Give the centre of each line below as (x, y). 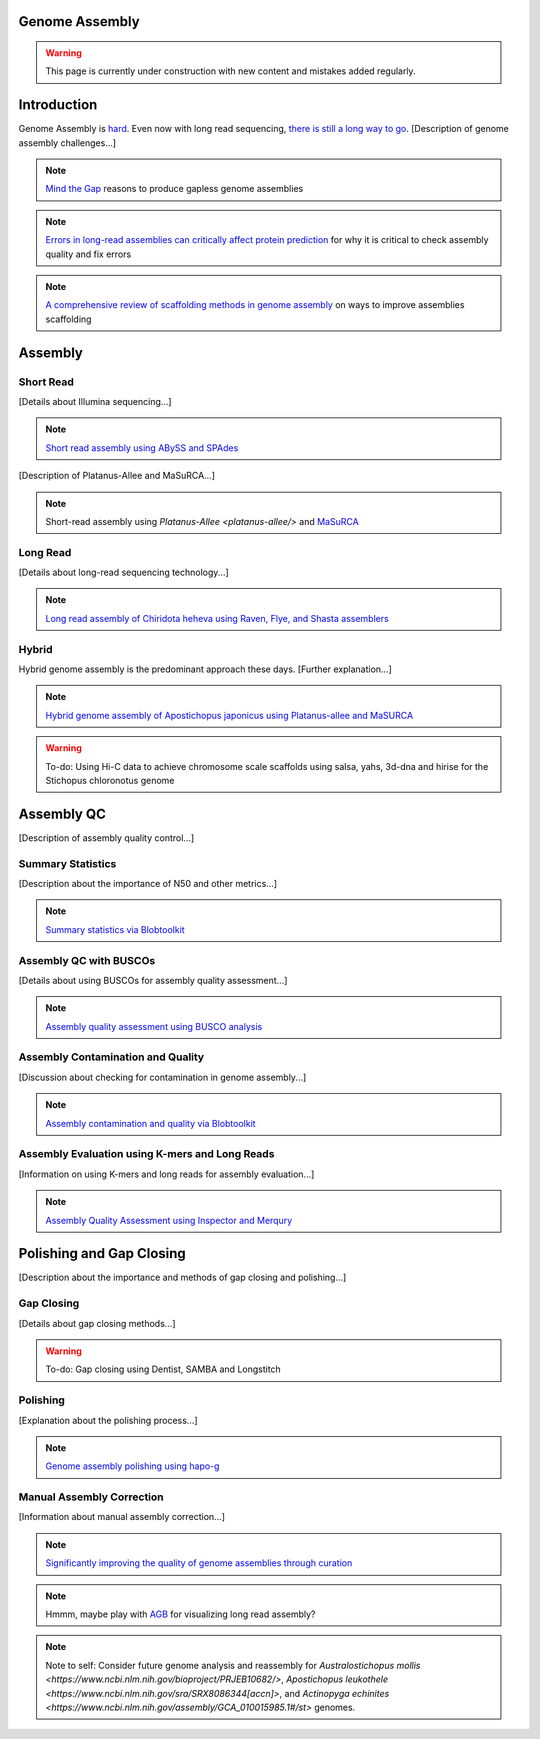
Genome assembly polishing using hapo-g (132, 1466)
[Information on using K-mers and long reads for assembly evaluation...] (166, 1174)
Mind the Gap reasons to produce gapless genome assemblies (174, 189)
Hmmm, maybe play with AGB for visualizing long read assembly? (180, 1614)
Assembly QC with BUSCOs (87, 960)
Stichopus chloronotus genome (110, 780)
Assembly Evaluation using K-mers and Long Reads (146, 1154)
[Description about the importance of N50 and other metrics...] (148, 883)
